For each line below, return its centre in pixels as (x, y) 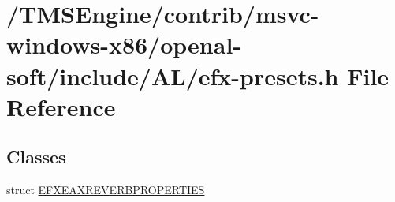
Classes (36, 157)
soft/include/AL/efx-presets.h (173, 75)
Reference (61, 106)
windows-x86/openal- (124, 45)
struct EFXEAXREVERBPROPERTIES (106, 190)
